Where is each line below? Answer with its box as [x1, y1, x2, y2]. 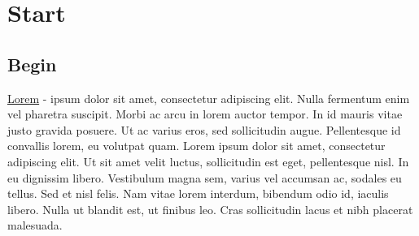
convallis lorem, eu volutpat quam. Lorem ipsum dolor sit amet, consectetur [7, 137, 386, 154]
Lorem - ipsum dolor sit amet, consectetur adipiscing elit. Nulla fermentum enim [7, 89, 410, 106]
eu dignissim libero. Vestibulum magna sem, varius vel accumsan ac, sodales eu [7, 169, 402, 186]
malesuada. [7, 217, 63, 234]
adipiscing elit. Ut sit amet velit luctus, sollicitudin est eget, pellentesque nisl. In [7, 152, 409, 169]
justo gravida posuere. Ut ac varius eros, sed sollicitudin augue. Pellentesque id [7, 121, 401, 138]
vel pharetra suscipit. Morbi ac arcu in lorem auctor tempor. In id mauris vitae [7, 105, 403, 122]
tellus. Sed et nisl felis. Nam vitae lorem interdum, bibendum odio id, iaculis [7, 185, 389, 202]
